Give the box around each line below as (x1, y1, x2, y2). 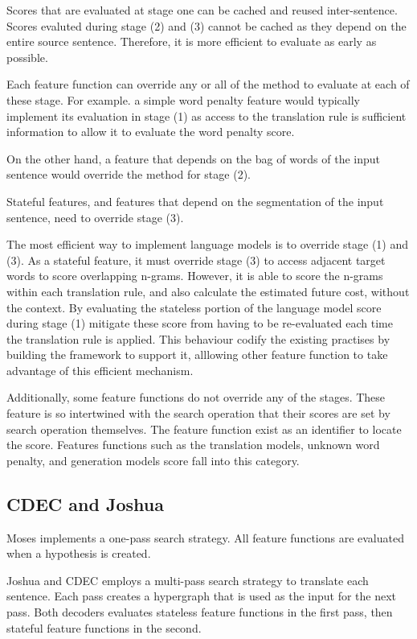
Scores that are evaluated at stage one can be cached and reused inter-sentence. (6, 2, 398, 18)
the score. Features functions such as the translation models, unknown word (6, 436, 380, 453)
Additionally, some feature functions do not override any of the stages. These (6, 389, 386, 406)
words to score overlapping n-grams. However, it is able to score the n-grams (6, 267, 383, 284)
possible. (6, 48, 48, 65)
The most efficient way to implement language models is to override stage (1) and (6, 236, 409, 253)
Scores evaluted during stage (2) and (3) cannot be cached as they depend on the (6, 17, 407, 34)
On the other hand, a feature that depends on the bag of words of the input (6, 150, 381, 167)
